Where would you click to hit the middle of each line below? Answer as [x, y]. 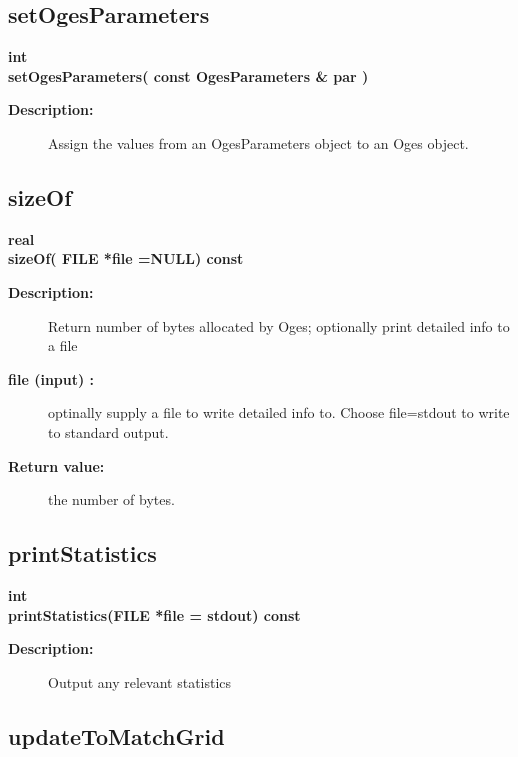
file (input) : [51, 378]
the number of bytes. [111, 499]
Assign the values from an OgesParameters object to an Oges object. [258, 142]
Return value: [56, 465]
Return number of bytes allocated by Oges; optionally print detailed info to [279, 325]
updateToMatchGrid [116, 735]
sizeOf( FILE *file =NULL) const [126, 258]
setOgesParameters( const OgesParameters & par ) [188, 75]
